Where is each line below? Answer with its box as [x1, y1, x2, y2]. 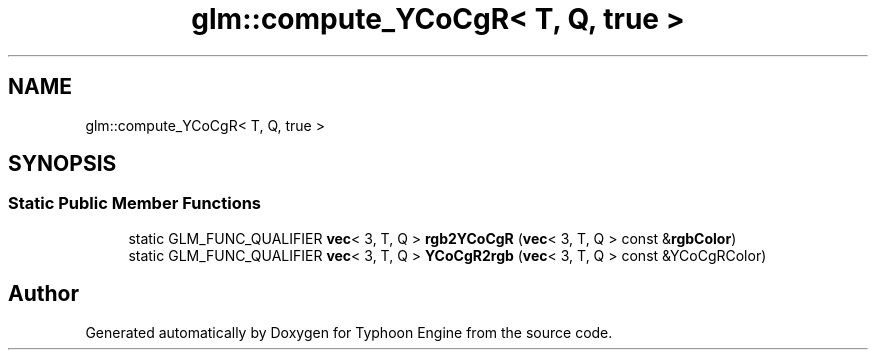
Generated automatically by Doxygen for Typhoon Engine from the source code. [85, 323, 613, 341]
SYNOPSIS [8, 151, 117, 177]
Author [8, 281, 79, 307]
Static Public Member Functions [8, 193, 262, 214]
